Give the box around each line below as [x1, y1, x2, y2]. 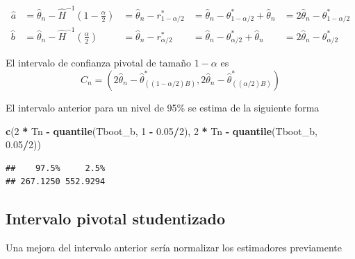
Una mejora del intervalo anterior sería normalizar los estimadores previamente [6, 240, 342, 255]
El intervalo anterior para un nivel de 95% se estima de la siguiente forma [6, 100, 320, 114]
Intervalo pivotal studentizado [6, 208, 226, 229]
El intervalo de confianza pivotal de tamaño [6, 55, 192, 70]
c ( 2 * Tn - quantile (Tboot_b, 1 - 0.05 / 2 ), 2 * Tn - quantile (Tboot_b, [6, 123, 317, 138]
